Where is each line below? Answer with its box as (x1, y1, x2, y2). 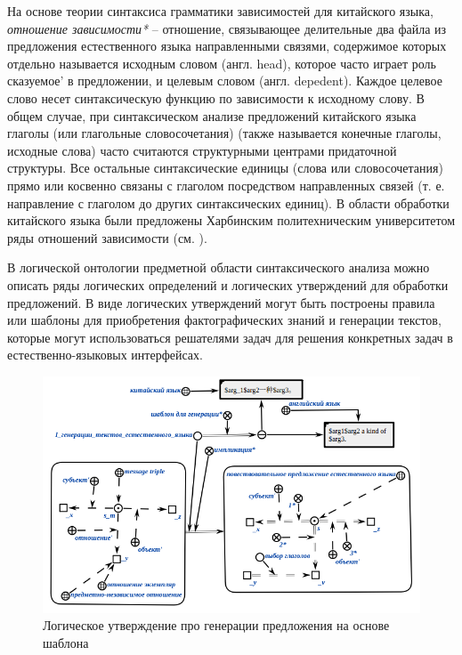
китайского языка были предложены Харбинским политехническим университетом (7, 211, 456, 230)
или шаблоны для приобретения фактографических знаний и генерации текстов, (7, 311, 442, 329)
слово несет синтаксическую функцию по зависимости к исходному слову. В (7, 88, 425, 107)
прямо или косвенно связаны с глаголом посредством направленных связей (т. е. (7, 175, 445, 194)
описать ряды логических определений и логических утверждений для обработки (7, 275, 449, 294)
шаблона (43, 634, 89, 652)
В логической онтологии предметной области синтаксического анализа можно (7, 258, 430, 277)
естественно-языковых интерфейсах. (7, 345, 203, 364)
